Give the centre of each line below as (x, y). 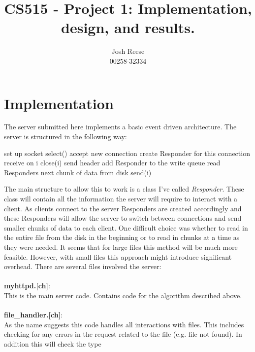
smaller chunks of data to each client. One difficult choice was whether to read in (126, 227)
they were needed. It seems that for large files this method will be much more (121, 247)
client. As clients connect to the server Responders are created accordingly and (123, 208)
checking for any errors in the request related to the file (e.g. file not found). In (123, 334)
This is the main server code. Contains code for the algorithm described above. (123, 295)
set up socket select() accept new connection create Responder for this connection (127, 153)
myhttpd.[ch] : (27, 286)
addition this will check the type (53, 343)
